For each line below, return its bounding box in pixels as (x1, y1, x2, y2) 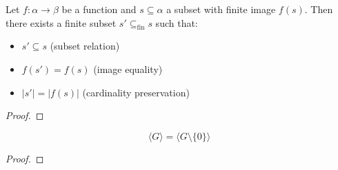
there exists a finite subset (6, 15, 117, 30)
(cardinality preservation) (82, 85, 190, 99)
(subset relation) (50, 39, 120, 53)
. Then (304, 2, 333, 16)
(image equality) (93, 61, 163, 76)
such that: (155, 15, 198, 30)
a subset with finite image (166, 2, 276, 16)
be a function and (61, 2, 137, 16)
